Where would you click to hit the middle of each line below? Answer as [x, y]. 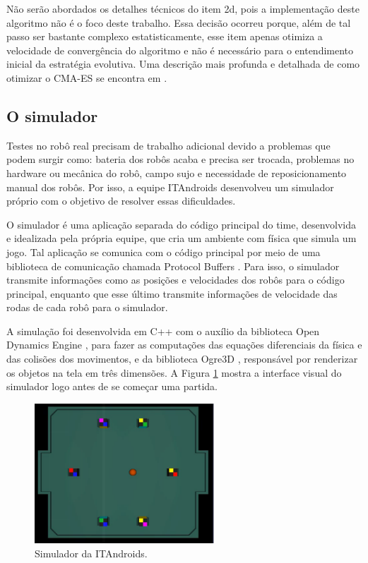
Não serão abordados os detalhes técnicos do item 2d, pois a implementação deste [183, 8]
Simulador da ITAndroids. [91, 553]
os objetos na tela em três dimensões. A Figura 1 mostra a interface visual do [174, 372]
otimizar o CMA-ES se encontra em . [87, 77]
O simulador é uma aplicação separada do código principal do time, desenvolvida [182, 224]
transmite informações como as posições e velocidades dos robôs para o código [176, 280]
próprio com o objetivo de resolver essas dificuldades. [121, 201]
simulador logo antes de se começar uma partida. [112, 386]
